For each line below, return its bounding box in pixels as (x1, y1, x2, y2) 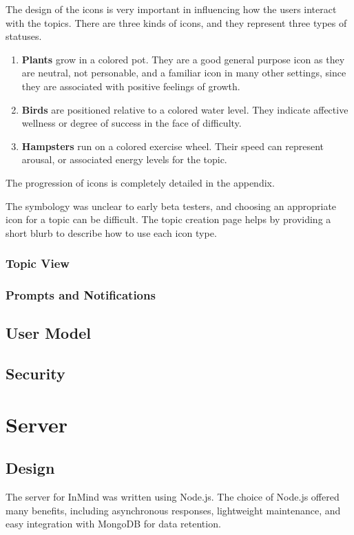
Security (6, 363, 65, 384)
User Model (6, 322, 92, 344)
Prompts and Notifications (6, 286, 156, 304)
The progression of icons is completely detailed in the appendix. (6, 175, 275, 189)
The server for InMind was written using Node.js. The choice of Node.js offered (6, 490, 340, 504)
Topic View (6, 255, 70, 272)
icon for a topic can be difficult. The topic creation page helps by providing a (6, 212, 331, 227)
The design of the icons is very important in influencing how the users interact (6, 2, 337, 16)
